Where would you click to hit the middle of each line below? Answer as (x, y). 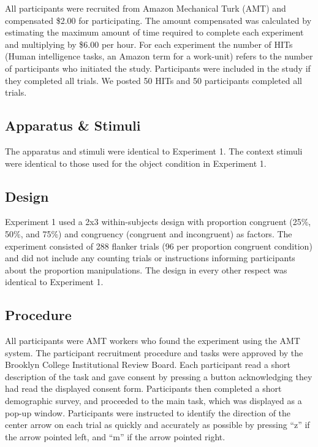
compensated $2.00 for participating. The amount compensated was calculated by (158, 20)
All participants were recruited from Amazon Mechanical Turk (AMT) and (146, 8)
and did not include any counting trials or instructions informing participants (150, 258)
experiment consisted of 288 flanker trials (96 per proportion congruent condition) (159, 246)
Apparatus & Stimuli (73, 125)
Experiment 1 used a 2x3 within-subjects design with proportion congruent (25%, (158, 222)
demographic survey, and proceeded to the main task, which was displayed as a (153, 401)
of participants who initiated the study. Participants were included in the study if (158, 68)
